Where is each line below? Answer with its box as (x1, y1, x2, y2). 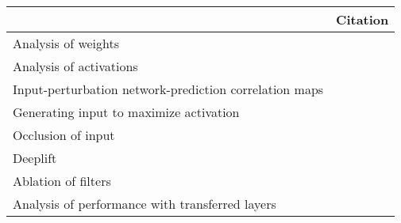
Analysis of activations (13, 57, 138, 75)
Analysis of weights (13, 34, 120, 52)
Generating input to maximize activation (13, 103, 240, 121)
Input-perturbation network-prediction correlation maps (13, 80, 324, 98)
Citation (336, 10, 389, 28)
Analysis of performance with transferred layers (13, 195, 276, 213)
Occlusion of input (13, 126, 115, 144)
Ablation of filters (13, 172, 111, 190)
